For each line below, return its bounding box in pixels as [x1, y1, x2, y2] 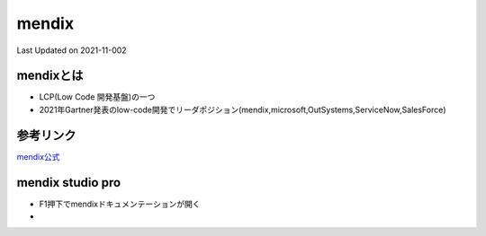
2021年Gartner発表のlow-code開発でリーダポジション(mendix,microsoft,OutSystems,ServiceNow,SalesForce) [39, 104, 446, 115]
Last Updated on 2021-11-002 [16, 45, 127, 56]
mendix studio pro [16, 175, 121, 190]
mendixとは [16, 68, 84, 83]
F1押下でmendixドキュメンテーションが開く [39, 198, 201, 209]
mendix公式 [16, 151, 60, 162]
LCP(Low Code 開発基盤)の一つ [39, 92, 156, 102]
